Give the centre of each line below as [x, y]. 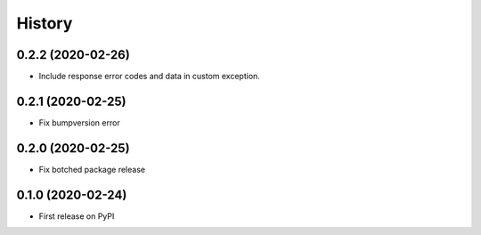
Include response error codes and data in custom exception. [149, 77]
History [45, 23]
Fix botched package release [92, 169]
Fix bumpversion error [79, 122]
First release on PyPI [77, 216]
